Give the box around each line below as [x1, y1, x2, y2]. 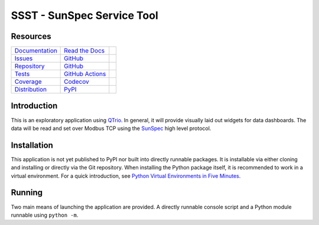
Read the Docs [64, 47, 105, 55]
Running [11, 188, 43, 198]
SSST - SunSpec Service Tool [11, 9, 159, 22]
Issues [14, 54, 33, 63]
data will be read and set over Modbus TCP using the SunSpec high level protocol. [11, 125, 211, 132]
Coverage [14, 77, 42, 86]
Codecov [64, 77, 90, 86]
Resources [11, 31, 51, 41]
